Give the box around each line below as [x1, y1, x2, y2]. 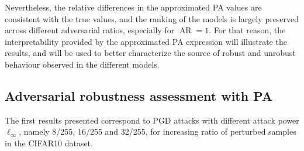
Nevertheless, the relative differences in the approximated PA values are [5, 1, 262, 13]
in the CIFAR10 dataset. [5, 136, 93, 149]
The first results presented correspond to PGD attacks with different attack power [5, 114, 299, 126]
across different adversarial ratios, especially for [5, 24, 175, 36]
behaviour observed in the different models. [5, 58, 160, 70]
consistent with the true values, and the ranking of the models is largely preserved [5, 12, 299, 24]
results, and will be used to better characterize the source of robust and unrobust [5, 47, 296, 59]
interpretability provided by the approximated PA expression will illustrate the [5, 35, 287, 47]
